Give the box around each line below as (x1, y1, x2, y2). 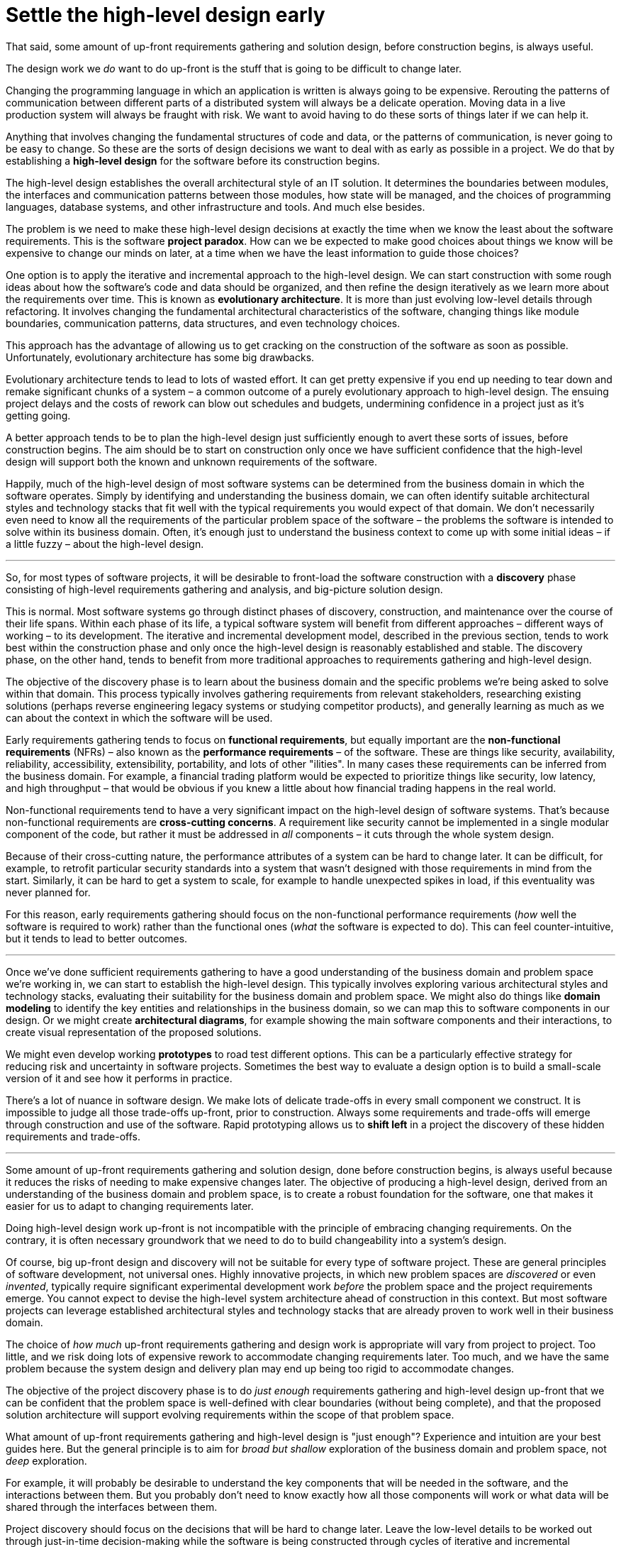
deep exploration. (6, 1454, 87, 1467)
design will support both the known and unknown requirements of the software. (6, 455, 377, 468)
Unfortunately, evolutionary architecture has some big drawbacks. (6, 351, 315, 363)
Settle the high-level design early (6, 3, 325, 27)
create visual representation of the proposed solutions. (6, 1025, 262, 1038)
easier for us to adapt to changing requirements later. (6, 1199, 254, 1212)
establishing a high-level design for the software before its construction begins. (6, 154, 380, 167)
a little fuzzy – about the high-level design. (6, 537, 204, 550)
